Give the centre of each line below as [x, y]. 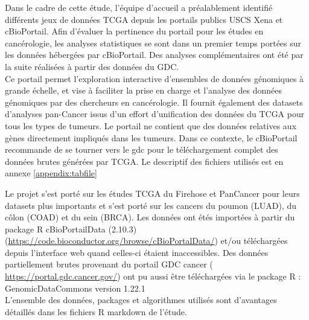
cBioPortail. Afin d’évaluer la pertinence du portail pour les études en [134, 31]
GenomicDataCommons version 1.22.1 [75, 288]
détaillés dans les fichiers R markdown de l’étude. [96, 311]
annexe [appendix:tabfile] [51, 173]
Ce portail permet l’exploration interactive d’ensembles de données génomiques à [154, 78]
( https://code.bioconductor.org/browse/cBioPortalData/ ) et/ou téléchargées [146, 241]
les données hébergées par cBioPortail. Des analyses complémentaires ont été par [154, 55]
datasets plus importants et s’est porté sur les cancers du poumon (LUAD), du [151, 205]
